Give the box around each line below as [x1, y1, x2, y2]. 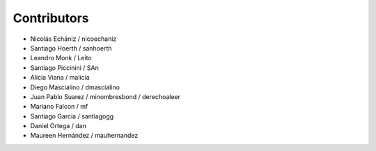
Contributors [13, 10, 90, 26]
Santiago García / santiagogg [30, 112, 114, 121]
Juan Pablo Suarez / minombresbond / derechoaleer [30, 92, 181, 100]
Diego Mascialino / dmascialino [30, 83, 120, 91]
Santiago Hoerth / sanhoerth [30, 44, 112, 52]
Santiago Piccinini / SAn [30, 63, 99, 72]
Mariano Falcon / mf [30, 103, 88, 111]
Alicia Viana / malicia [30, 73, 90, 82]
